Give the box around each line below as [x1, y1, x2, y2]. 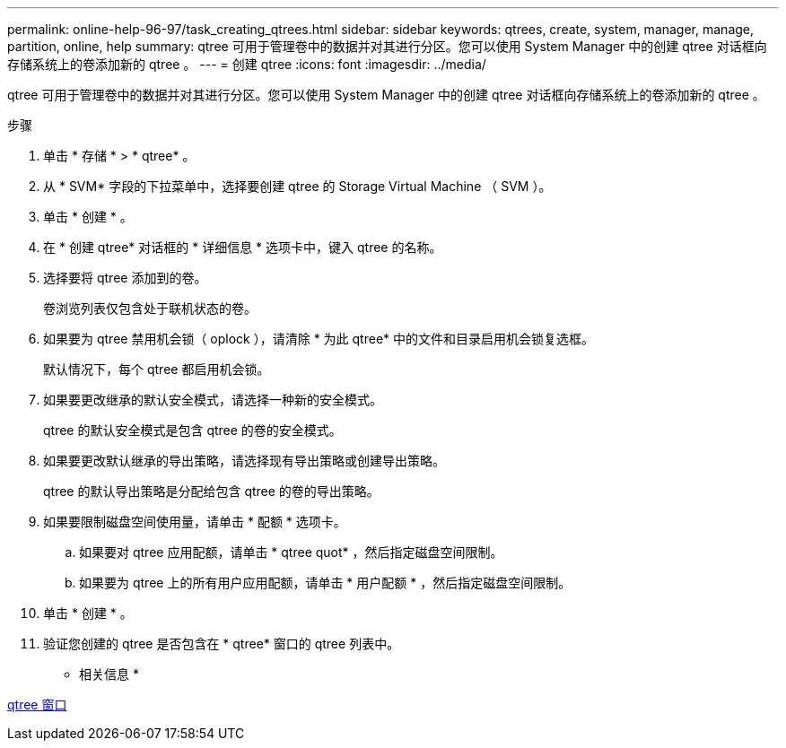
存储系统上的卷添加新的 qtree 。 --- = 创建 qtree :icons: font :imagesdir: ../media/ [7, 57, 486, 72]
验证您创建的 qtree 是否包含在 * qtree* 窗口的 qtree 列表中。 [43, 636, 400, 651]
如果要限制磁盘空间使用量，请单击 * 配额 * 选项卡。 [43, 514, 346, 529]
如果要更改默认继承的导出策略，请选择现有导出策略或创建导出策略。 [43, 453, 445, 468]
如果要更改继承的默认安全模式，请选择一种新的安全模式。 [43, 392, 382, 407]
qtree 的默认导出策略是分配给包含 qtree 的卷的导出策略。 [43, 483, 380, 499]
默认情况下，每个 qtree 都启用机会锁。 [43, 361, 270, 377]
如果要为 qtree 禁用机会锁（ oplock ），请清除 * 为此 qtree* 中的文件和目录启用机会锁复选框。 [43, 331, 594, 346]
